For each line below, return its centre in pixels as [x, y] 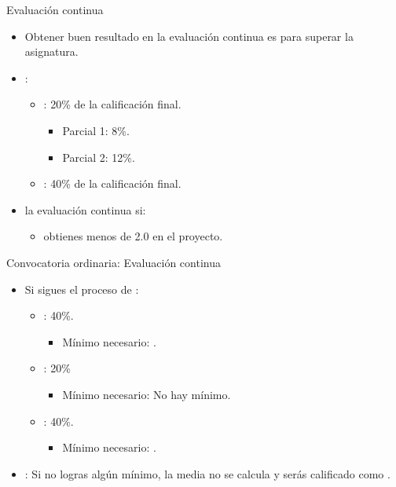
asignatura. [51, 51]
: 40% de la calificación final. [112, 183]
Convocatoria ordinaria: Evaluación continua [114, 262]
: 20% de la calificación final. [112, 104]
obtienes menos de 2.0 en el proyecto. [133, 236]
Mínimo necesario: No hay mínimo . [147, 394]
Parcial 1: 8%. [96, 130]
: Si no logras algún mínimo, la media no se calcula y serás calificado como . [207, 473]
